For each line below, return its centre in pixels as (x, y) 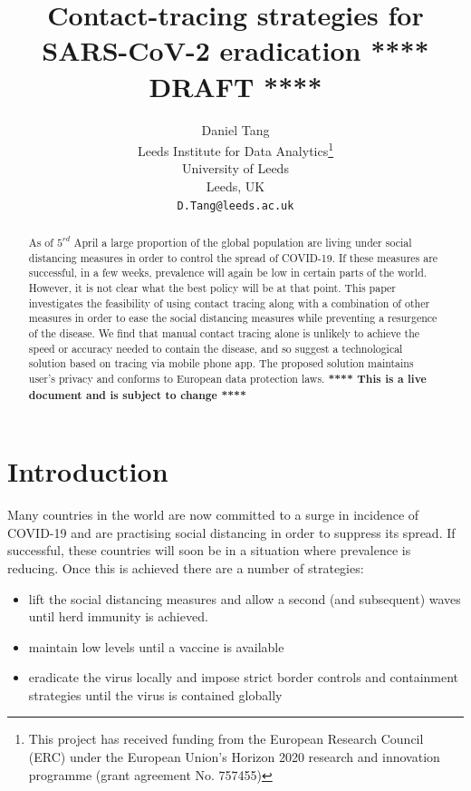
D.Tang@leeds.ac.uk (235, 205)
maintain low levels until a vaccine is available (156, 646)
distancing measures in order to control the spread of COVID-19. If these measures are (233, 257)
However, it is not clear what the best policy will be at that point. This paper (212, 287)
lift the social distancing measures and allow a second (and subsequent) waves (245, 598)
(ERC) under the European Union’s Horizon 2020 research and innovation (234, 757)
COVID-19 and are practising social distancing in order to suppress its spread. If (231, 532)
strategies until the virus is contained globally (155, 694)
